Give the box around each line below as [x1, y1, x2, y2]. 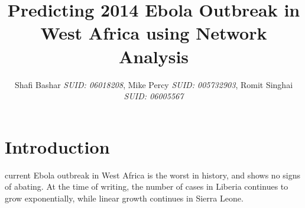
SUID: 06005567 [124, 90, 184, 102]
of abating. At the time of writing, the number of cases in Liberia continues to [5, 180, 288, 193]
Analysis [118, 44, 189, 68]
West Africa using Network [40, 21, 267, 45]
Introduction [5, 134, 110, 158]
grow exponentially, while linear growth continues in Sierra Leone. [5, 191, 244, 204]
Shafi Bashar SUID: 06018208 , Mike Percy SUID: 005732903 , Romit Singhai [14, 78, 293, 90]
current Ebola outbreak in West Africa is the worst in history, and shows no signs [5, 168, 301, 181]
